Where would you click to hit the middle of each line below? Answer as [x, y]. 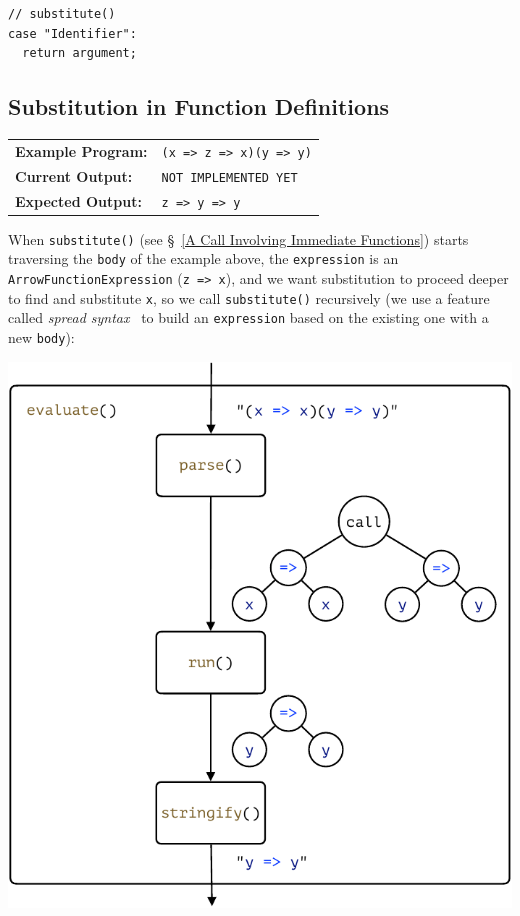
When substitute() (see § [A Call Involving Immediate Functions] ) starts [238, 238]
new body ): [41, 336]
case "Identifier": [72, 33]
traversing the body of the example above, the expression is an [203, 258]
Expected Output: [78, 200]
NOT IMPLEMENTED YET [229, 177]
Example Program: [81, 150]
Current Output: [74, 175]
